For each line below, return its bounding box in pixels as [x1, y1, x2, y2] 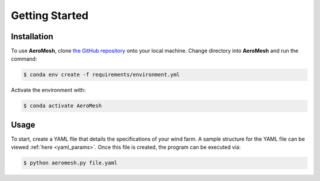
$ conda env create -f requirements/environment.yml [23, 71, 180, 78]
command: [11, 55, 37, 62]
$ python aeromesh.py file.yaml [23, 160, 118, 166]
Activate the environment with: [11, 87, 86, 94]
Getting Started [11, 9, 89, 22]
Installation [11, 31, 53, 42]
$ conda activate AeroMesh [23, 103, 102, 109]
